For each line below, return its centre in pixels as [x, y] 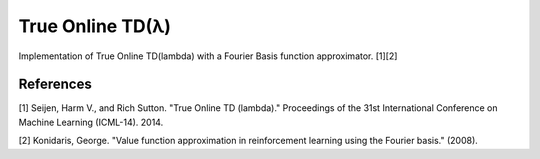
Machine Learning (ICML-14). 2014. [91, 122]
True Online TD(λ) [95, 26]
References [55, 84]
